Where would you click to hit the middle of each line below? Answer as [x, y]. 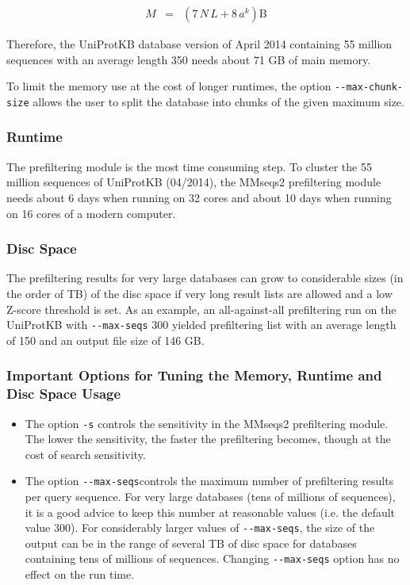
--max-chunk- [369, 88]
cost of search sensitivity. [85, 454]
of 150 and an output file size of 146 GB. [105, 340]
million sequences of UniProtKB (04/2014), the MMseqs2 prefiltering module [194, 182]
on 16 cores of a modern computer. [91, 213]
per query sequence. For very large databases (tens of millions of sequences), [210, 497]
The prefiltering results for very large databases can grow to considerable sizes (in [205, 278]
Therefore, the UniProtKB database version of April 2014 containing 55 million [199, 44]
